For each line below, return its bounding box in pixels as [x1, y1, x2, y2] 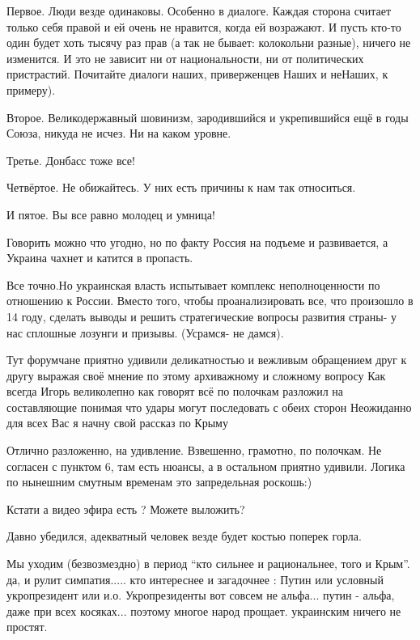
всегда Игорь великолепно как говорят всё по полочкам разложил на [6, 383, 344, 400]
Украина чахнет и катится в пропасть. [6, 249, 193, 266]
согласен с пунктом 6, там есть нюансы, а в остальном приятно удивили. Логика [6, 457, 405, 474]
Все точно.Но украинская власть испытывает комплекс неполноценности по [6, 276, 380, 293]
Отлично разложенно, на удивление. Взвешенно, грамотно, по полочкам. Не [6, 442, 382, 459]
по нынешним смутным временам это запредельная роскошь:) [6, 473, 312, 490]
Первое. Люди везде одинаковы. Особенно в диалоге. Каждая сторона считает [6, 2, 392, 19]
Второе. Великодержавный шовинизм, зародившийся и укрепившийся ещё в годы [6, 108, 409, 125]
